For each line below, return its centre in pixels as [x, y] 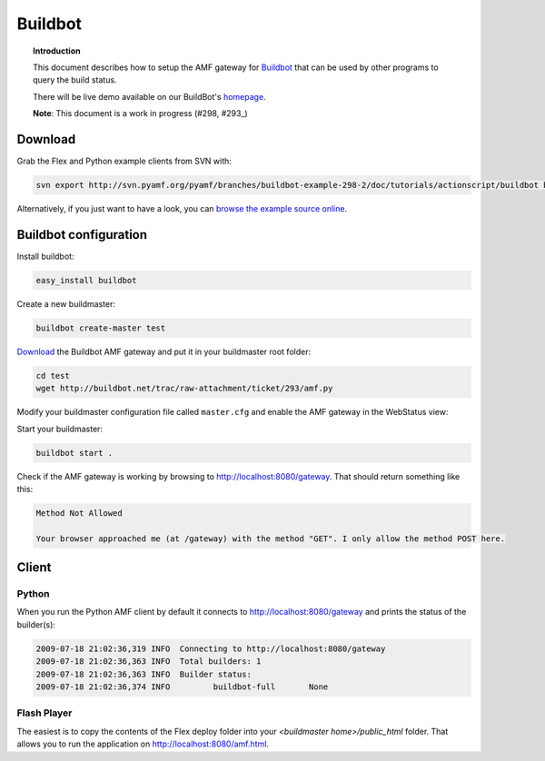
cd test [53, 376]
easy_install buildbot [86, 280]
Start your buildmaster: [60, 429]
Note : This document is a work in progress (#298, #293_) [141, 114]
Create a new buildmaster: [66, 303]
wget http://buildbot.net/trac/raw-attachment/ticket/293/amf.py [184, 389]
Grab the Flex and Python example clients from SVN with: [124, 161]
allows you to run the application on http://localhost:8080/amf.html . [143, 744]
